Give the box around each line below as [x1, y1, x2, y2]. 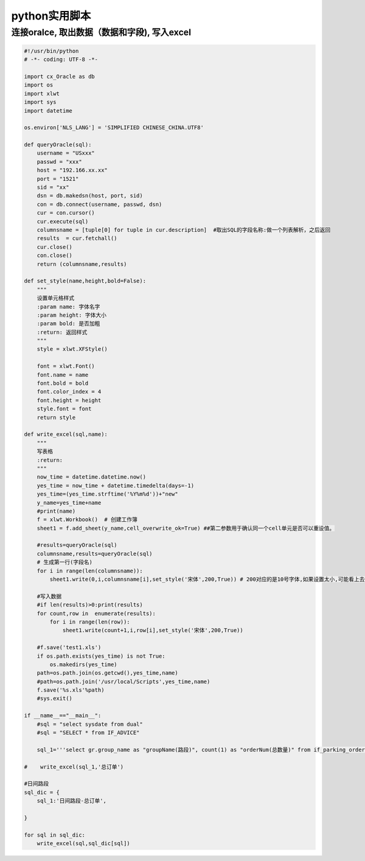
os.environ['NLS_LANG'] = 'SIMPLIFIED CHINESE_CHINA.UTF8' [24, 124, 204, 131]
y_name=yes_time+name [36, 499, 102, 506]
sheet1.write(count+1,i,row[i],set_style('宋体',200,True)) [62, 627, 243, 634]
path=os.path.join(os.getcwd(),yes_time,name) [36, 670, 179, 676]
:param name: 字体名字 [36, 303, 100, 310]
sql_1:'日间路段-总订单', [36, 798, 106, 804]
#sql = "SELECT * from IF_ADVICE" [36, 729, 140, 736]
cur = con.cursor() [36, 209, 96, 216]
